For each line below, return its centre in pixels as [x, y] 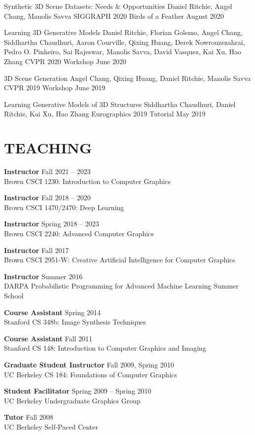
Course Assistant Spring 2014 [52, 312]
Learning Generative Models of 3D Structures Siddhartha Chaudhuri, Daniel [120, 104]
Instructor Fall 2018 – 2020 [47, 198]
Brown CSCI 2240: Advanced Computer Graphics [79, 234]
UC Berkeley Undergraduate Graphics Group [72, 400]
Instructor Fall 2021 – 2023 [47, 171]
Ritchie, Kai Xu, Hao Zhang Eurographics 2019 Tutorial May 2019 [105, 114]
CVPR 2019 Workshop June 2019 [55, 88]
